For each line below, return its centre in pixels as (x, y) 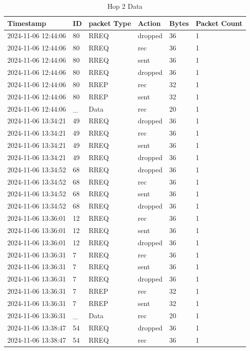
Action (149, 23)
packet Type (110, 23)
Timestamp (27, 23)
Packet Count (219, 23)
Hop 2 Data (125, 6)
